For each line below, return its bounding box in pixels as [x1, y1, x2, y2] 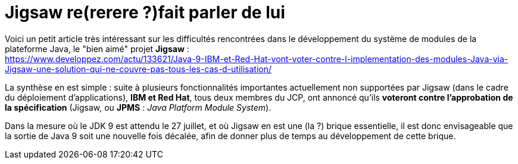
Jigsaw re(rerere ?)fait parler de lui [5, 2, 285, 22]
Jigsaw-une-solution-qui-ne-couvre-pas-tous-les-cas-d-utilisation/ [5, 63, 272, 74]
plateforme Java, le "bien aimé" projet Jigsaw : [5, 43, 189, 54]
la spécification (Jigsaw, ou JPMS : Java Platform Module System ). [5, 102, 272, 112]
